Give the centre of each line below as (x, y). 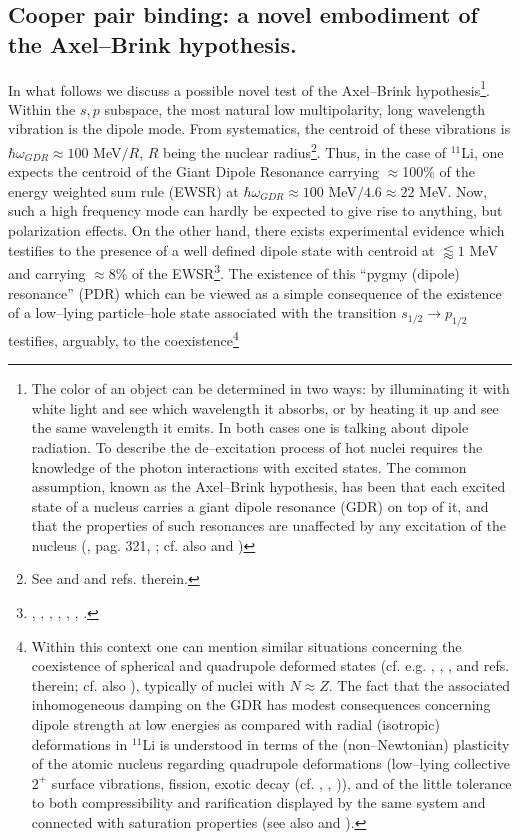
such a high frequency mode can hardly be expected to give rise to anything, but (255, 210)
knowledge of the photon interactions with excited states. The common (249, 466)
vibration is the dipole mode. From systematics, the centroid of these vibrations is (259, 128)
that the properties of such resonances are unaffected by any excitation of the (268, 525)
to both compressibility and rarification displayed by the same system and (258, 802)
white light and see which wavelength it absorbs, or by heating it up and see (265, 407)
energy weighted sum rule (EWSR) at (123, 190)
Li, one (482, 151)
